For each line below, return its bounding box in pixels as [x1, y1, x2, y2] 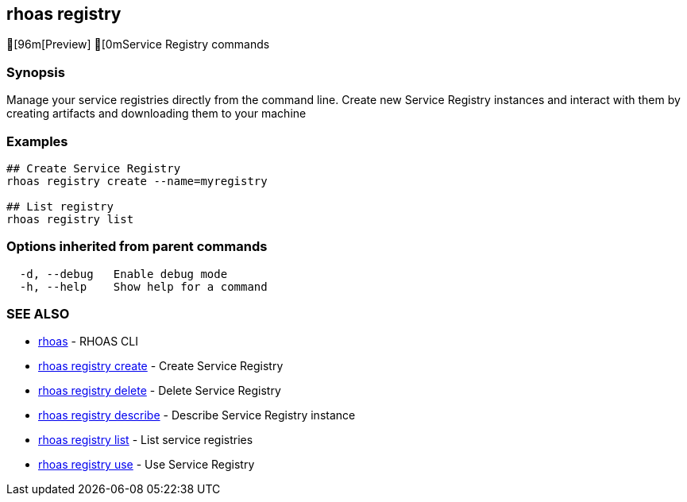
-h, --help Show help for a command [19, 280, 268, 293]
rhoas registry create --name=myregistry [6, 174, 268, 187]
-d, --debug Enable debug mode [19, 267, 228, 280]
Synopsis [6, 64, 65, 80]
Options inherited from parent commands [6, 238, 268, 255]
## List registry [6, 199, 114, 213]
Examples [6, 133, 68, 149]
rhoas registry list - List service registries [38, 433, 253, 447]
